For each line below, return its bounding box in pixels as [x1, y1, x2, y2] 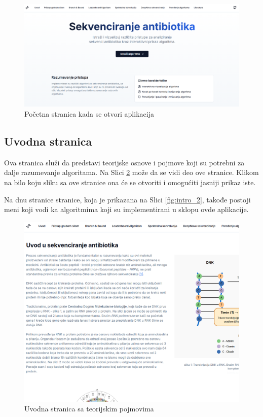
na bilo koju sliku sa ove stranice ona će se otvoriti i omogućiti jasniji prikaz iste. [4, 177, 256, 188]
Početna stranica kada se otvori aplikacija [24, 109, 154, 119]
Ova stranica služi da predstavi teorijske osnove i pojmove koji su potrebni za [4, 157, 245, 167]
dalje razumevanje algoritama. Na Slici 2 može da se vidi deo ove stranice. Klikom [4, 167, 259, 178]
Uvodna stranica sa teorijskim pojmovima [24, 403, 154, 414]
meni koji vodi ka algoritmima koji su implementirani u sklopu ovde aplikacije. [4, 204, 249, 215]
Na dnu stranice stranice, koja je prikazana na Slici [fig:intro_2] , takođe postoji [4, 194, 251, 204]
